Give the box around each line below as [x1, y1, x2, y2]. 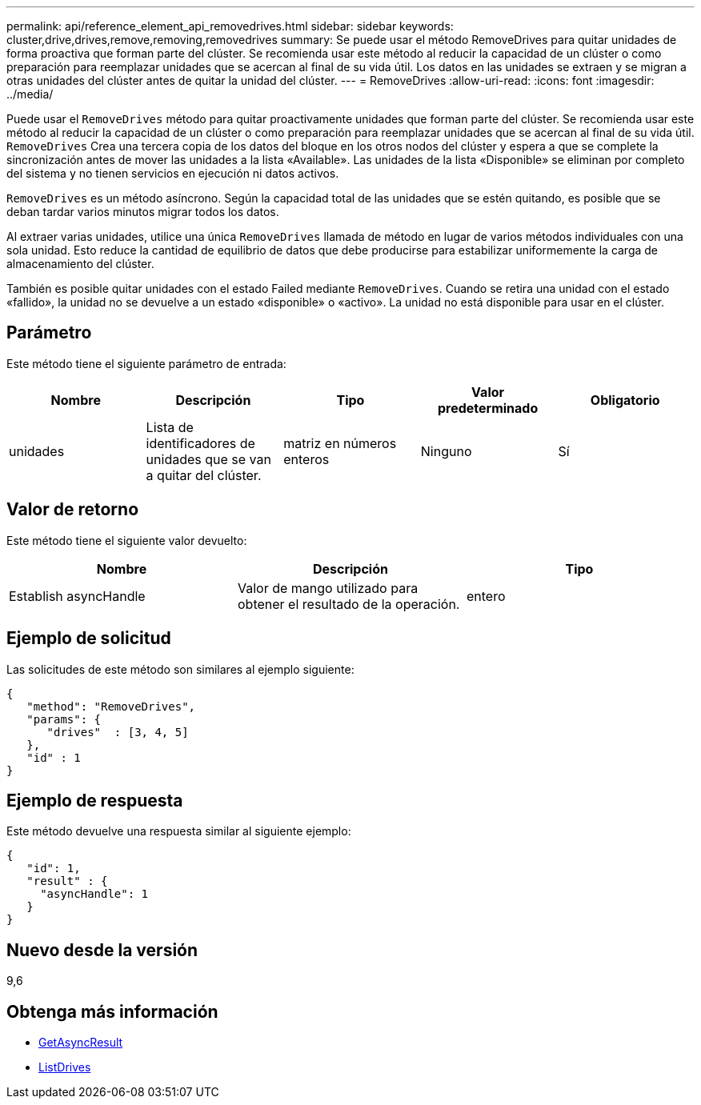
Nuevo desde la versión [6, 939, 198, 960]
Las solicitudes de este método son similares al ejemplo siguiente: [6, 662, 355, 676]
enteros [283, 450, 330, 467]
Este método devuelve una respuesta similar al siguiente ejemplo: [6, 824, 351, 839]
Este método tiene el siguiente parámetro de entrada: [6, 356, 286, 370]
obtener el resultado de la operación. [237, 595, 460, 612]
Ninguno [420, 442, 472, 459]
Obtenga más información [6, 1001, 218, 1022]
